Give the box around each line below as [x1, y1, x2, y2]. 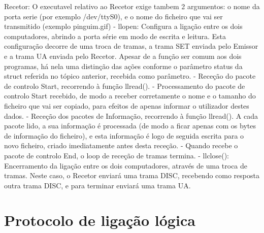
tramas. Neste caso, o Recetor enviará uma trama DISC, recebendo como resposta [4, 170, 259, 181]
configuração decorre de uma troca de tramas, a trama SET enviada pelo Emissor [4, 41, 258, 51]
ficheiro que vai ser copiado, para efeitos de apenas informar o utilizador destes [4, 100, 249, 111]
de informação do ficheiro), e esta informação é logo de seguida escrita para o [4, 130, 244, 141]
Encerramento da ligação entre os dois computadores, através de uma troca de [4, 160, 248, 171]
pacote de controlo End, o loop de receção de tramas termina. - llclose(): [4, 150, 229, 160]
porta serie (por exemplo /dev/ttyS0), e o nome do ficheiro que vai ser [4, 11, 223, 21]
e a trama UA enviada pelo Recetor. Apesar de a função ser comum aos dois [4, 50, 242, 61]
